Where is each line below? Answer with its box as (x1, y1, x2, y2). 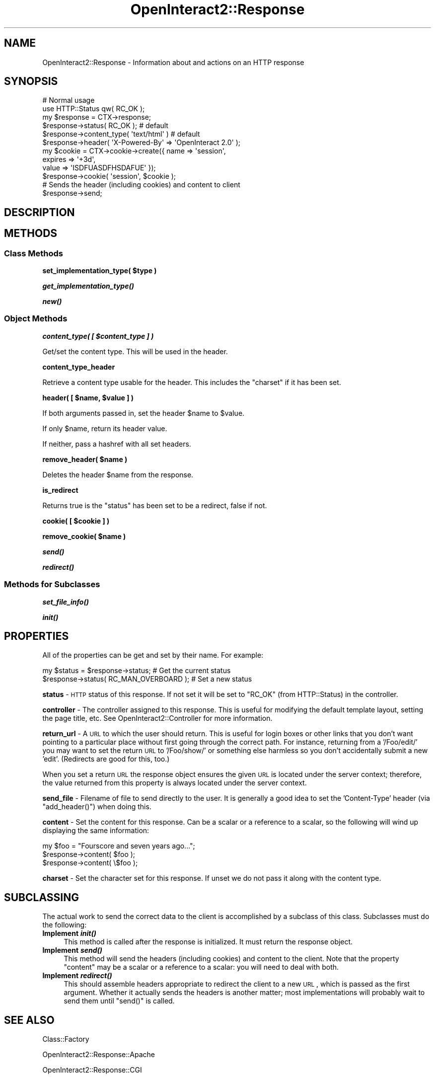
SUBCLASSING (4, 891, 79, 904)
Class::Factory (42, 1035, 89, 1044)
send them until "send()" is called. (64, 997, 175, 1005)
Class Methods (4, 248, 63, 258)
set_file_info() (42, 597, 89, 606)
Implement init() (42, 929, 96, 938)
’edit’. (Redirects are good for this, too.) (42, 755, 170, 764)
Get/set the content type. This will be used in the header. (42, 347, 228, 356)
